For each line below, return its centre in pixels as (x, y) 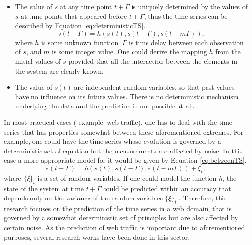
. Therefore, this (203, 198)
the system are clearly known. (59, 70)
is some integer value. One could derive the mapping (129, 52)
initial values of (38, 61)
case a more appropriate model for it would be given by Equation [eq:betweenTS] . (125, 160)
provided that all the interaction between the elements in (153, 61)
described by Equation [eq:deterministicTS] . (80, 25)
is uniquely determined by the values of (189, 6)
